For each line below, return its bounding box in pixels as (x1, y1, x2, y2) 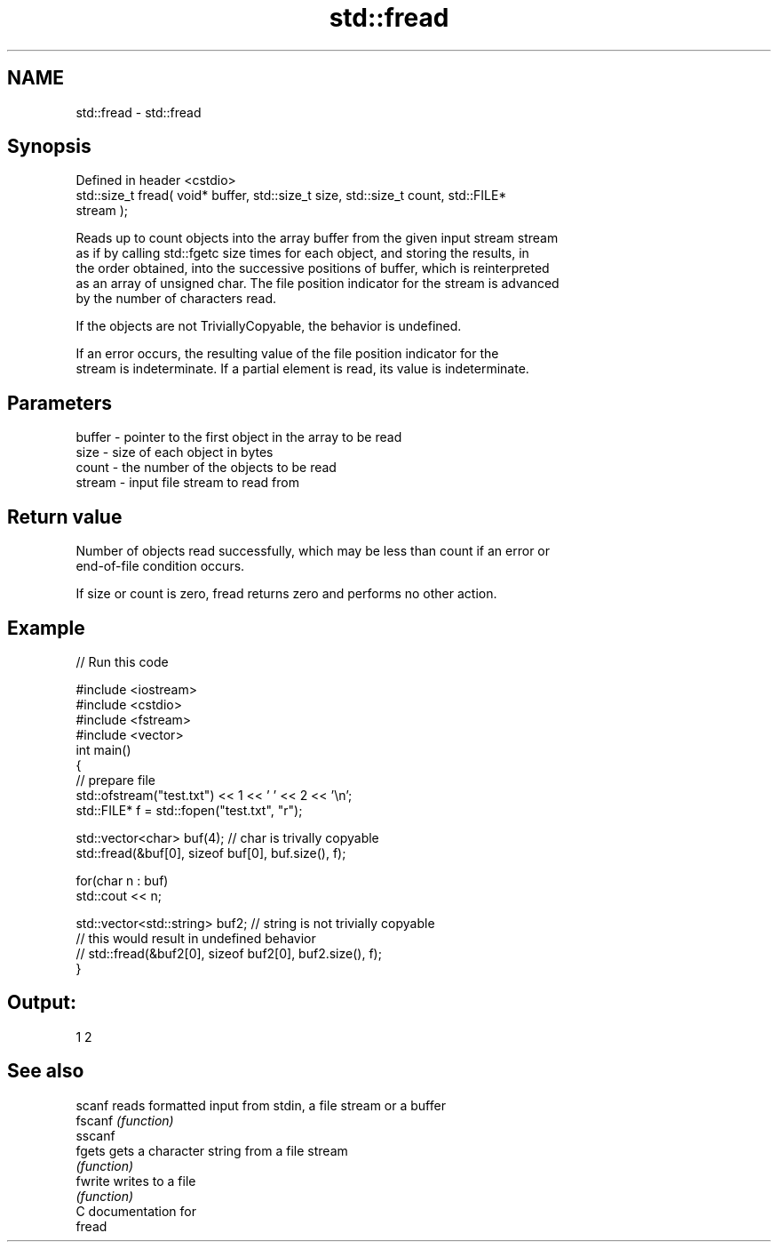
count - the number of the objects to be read (75, 460, 337, 476)
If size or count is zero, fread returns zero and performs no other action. (75, 586, 497, 602)
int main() (75, 741, 131, 757)
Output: (7, 991, 76, 1014)
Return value (7, 505, 123, 528)
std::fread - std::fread (75, 104, 202, 120)
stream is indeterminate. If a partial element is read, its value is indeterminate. (75, 361, 529, 377)
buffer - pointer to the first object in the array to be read (75, 429, 402, 445)
